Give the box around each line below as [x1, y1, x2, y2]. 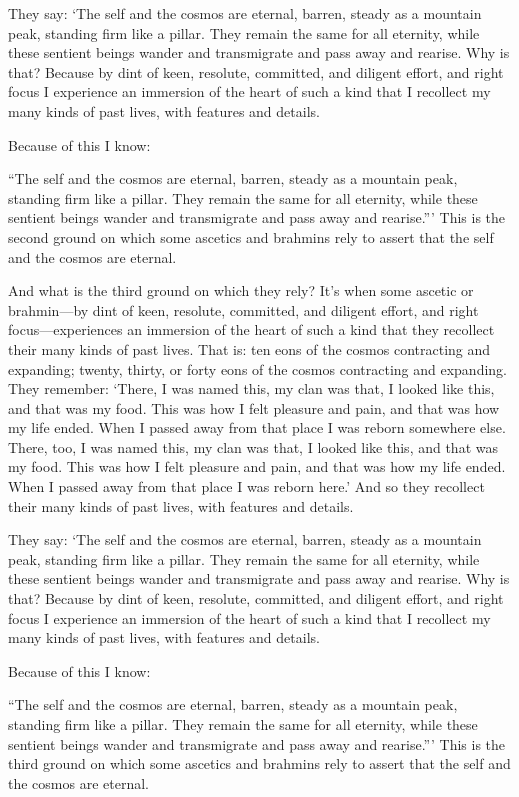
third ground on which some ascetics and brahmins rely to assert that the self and [8, 753, 511, 774]
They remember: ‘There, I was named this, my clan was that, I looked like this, [8, 378, 495, 399]
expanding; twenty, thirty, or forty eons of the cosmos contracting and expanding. [8, 358, 507, 379]
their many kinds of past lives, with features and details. [8, 495, 354, 516]
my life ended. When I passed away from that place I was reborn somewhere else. [8, 417, 506, 438]
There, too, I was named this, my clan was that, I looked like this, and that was [8, 436, 498, 457]
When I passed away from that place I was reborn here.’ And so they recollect [8, 476, 485, 497]
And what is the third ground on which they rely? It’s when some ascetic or [8, 280, 474, 301]
